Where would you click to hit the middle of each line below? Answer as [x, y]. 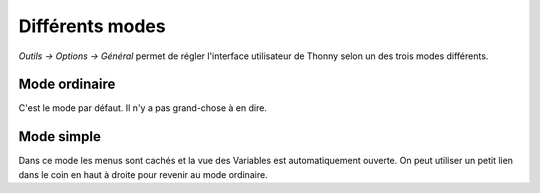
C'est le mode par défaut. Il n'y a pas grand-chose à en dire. [142, 108]
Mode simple [60, 136]
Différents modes [92, 26]
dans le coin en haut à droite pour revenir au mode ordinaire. [143, 174]
